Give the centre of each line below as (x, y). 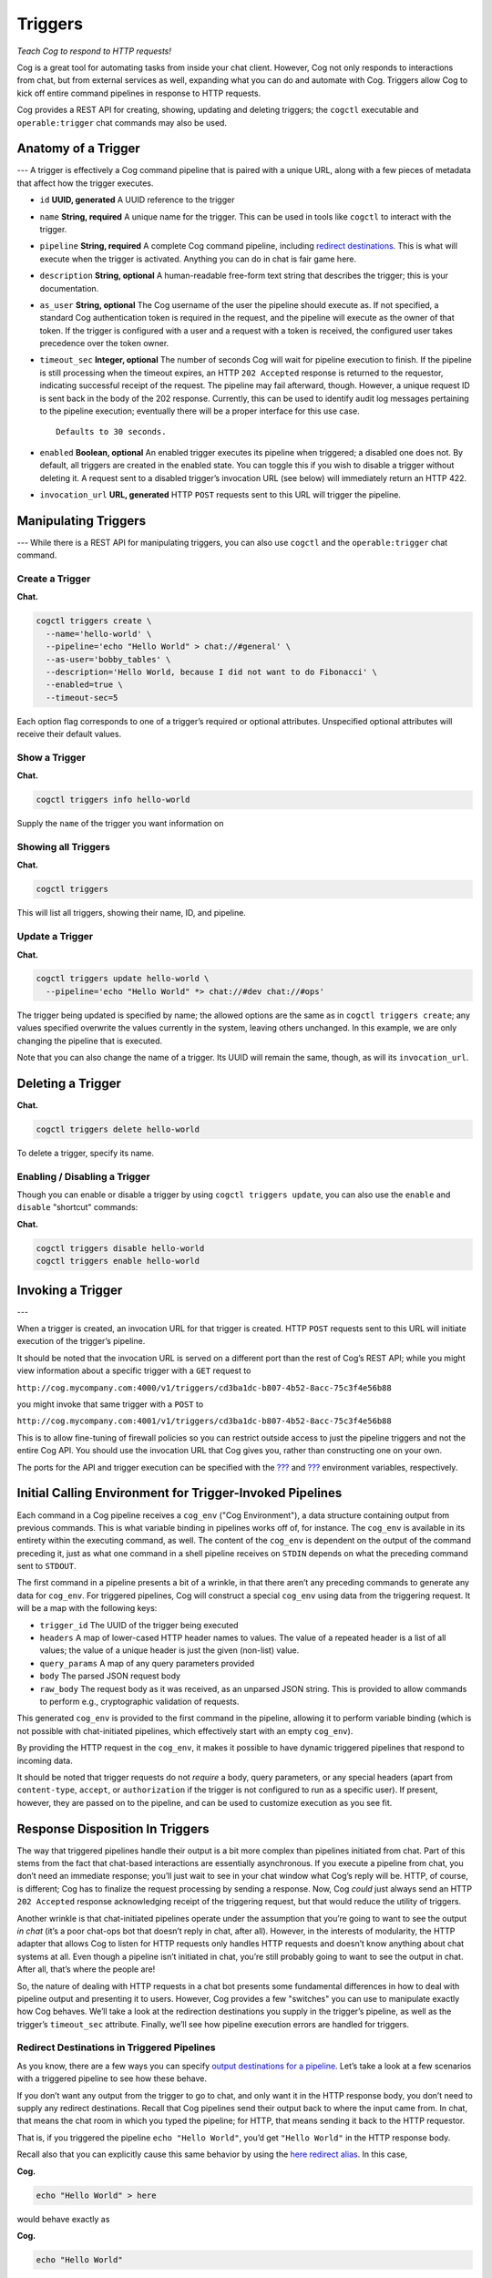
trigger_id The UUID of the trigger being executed (139, 1625)
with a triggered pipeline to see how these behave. (112, 2078)
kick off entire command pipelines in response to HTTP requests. (139, 93)
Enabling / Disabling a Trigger (83, 1176)
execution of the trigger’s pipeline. (81, 1341)
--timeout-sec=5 (82, 698)
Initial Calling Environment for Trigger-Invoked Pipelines (179, 1493)
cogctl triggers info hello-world (113, 800)
